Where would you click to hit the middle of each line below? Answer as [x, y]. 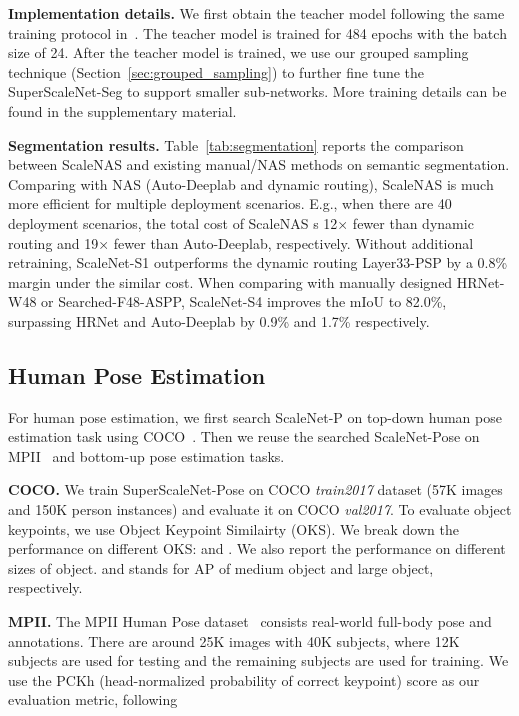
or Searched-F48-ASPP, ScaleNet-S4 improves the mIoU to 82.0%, [244, 301]
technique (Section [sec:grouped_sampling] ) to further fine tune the [216, 71]
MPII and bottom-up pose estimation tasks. [146, 455]
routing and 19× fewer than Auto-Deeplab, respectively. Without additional [241, 242]
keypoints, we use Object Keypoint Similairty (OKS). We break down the [233, 528]
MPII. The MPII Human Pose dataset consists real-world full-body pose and [250, 621]
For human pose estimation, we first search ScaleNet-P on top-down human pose [255, 416]
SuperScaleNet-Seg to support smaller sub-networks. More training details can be [257, 91]
